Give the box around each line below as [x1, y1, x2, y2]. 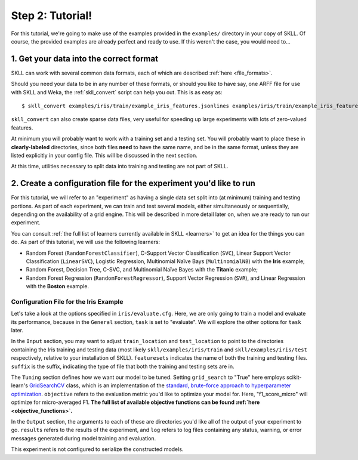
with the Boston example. [26, 283, 89, 290]
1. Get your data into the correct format [11, 54, 158, 64]
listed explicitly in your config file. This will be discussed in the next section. [11, 152, 197, 159]
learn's [11, 382, 28, 389]
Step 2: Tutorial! [11, 9, 92, 22]
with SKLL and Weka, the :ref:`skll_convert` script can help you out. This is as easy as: [11, 88, 223, 95]
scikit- [286, 373, 302, 381]
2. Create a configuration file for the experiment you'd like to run [11, 178, 256, 189]
